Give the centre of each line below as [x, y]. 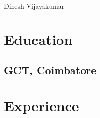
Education [38, 39]
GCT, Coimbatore [50, 70]
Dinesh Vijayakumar [34, 6]
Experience [42, 105]
